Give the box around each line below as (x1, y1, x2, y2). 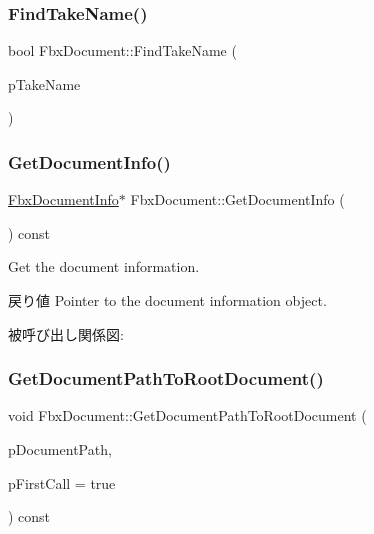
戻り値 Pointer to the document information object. (8, 290, 327, 310)
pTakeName (8, 73, 81, 94)
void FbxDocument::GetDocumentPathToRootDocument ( (8, 405, 367, 426)
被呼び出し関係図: (8, 323, 124, 344)
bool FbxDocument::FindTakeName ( (8, 40, 237, 61)
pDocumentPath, (8, 439, 112, 459)
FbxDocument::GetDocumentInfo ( (130, 189, 345, 210)
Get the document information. (8, 256, 200, 277)
